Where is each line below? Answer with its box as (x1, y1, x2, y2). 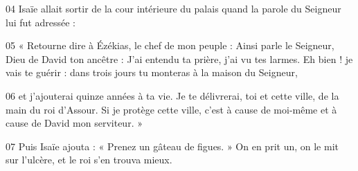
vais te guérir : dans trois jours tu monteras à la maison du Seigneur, (6, 65, 298, 80)
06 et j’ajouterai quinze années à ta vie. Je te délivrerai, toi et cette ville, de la (6, 88, 339, 102)
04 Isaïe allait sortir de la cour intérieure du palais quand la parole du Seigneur (6, 1, 341, 15)
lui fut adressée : (6, 15, 75, 29)
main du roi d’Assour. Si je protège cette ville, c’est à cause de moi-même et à (6, 102, 337, 116)
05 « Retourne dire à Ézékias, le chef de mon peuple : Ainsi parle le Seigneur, (6, 38, 334, 53)
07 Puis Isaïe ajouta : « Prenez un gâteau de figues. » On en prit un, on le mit (6, 138, 339, 153)
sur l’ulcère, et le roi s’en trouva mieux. (6, 152, 172, 167)
